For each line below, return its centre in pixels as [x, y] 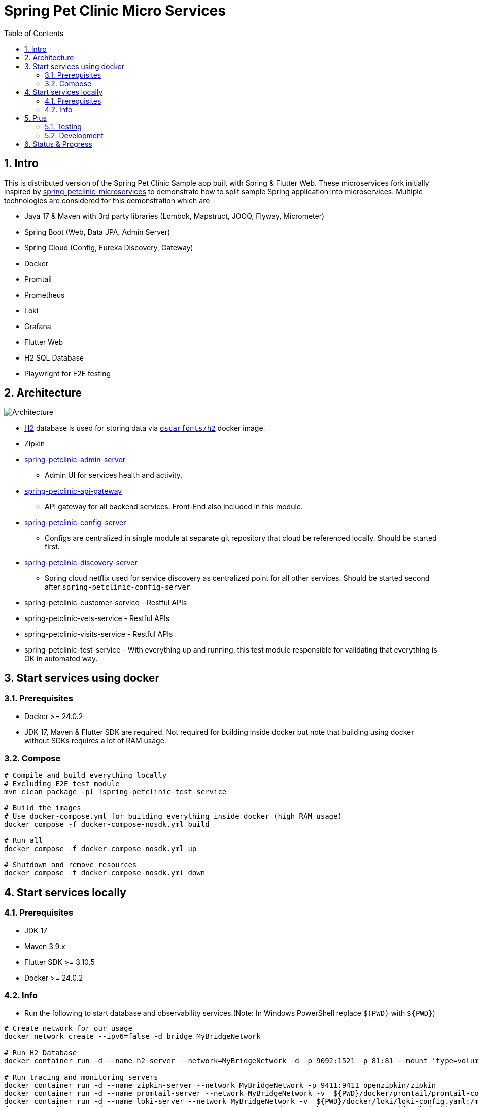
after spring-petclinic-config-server [118, 587]
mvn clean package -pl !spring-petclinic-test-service [115, 792]
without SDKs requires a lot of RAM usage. [95, 740]
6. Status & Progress [58, 144]
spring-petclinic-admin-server [75, 460]
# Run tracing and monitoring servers [81, 1077]
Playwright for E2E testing [67, 373]
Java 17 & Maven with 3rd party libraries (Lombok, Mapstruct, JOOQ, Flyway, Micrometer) [175, 216]
